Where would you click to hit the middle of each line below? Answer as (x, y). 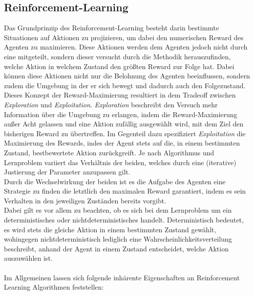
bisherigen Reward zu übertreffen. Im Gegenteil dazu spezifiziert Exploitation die (125, 133)
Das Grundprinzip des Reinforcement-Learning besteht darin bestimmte (112, 28)
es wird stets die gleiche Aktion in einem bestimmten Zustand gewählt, (110, 229)
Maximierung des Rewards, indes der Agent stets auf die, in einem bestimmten (122, 143)
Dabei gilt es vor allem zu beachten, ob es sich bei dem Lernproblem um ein (118, 210)
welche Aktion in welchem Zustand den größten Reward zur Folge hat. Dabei (119, 66)
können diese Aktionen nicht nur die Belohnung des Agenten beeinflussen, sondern (127, 76)
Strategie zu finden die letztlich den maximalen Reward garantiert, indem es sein (125, 191)
